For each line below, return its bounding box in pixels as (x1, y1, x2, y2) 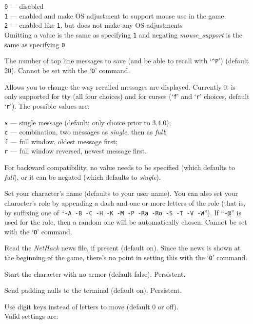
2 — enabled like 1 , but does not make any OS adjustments (4, 20, 183, 30)
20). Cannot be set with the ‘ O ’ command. (4, 65, 130, 75)
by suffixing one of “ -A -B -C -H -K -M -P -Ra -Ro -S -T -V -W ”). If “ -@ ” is (4, 207, 241, 217)
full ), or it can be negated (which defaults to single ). (4, 172, 161, 182)
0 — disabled (4, 1, 44, 11)
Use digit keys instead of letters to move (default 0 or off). (4, 301, 178, 311)
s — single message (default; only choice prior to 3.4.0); (4, 117, 171, 127)
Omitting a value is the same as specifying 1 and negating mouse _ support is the (4, 29, 243, 39)
